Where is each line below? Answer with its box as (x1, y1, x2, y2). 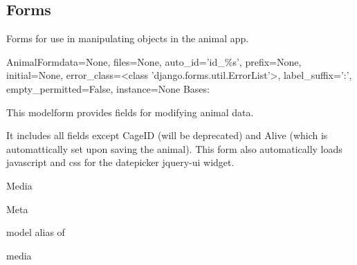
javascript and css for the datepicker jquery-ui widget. (6, 155, 235, 170)
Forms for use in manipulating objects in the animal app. (6, 31, 249, 46)
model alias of (6, 225, 65, 239)
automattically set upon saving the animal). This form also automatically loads (6, 141, 342, 156)
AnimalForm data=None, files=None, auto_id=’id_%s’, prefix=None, (6, 54, 302, 68)
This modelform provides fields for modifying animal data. (6, 104, 254, 119)
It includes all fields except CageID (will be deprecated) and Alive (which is (6, 128, 328, 143)
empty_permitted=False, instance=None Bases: (6, 81, 210, 95)
